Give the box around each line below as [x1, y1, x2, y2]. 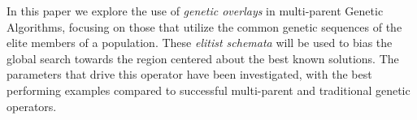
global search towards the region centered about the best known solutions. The [7, 49, 399, 66]
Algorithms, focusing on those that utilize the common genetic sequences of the [7, 18, 402, 35]
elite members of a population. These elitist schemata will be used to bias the [7, 34, 393, 51]
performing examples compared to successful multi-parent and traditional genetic [7, 81, 410, 98]
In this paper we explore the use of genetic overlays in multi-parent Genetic [7, 2, 384, 19]
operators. [7, 97, 57, 114]
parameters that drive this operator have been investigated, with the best [7, 66, 372, 83]
